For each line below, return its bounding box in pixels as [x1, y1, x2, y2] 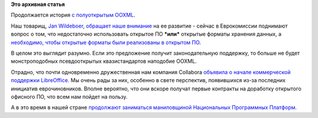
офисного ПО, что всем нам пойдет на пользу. [11, 93, 128, 100]
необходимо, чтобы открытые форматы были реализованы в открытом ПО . [11, 39, 201, 46]
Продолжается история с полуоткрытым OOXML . [11, 12, 135, 19]
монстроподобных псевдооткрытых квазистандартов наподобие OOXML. [11, 58, 197, 65]
